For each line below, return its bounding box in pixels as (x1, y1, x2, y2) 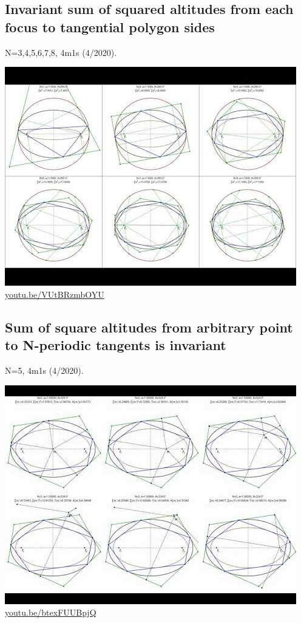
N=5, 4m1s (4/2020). (5, 363, 84, 376)
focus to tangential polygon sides (5, 17, 215, 36)
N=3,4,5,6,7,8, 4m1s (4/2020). (5, 46, 117, 58)
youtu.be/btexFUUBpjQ (5, 606, 96, 619)
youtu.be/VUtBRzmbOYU (5, 287, 104, 300)
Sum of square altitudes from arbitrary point (5, 317, 293, 336)
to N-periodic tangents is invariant (5, 336, 226, 354)
